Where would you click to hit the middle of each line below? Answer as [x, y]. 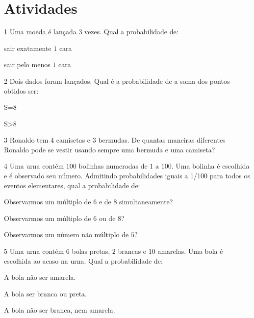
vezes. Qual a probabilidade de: [131, 32]
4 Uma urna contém [34, 166]
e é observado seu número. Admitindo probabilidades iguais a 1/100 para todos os [127, 176]
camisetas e [73, 140]
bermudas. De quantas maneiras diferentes [162, 140]
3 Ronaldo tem [26, 140]
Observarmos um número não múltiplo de [66, 234]
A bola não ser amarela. [40, 277]
